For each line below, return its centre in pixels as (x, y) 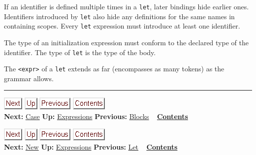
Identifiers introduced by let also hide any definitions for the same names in (119, 16)
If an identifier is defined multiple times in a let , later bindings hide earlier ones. (127, 6)
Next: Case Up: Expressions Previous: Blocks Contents (96, 116)
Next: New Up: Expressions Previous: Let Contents (91, 147)
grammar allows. (29, 78)
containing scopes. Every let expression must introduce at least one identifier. (122, 26)
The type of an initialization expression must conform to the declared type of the (126, 42)
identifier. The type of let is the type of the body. (80, 52)
